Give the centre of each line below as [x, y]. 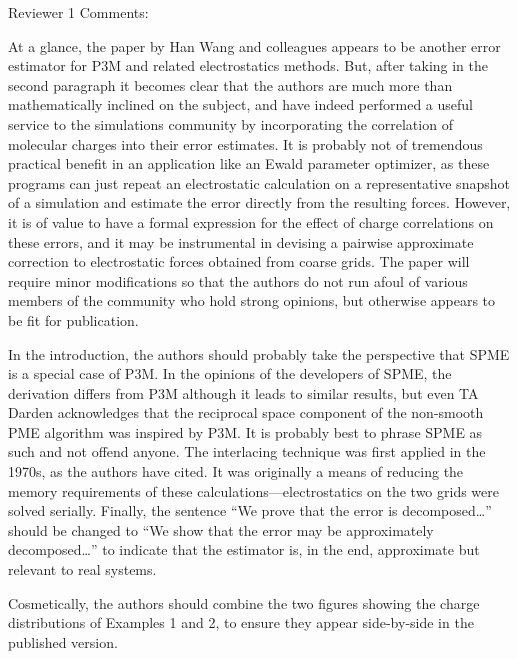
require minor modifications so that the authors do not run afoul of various [238, 280]
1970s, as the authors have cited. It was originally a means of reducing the [236, 471]
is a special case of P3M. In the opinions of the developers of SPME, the [230, 373]
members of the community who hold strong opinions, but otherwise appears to [252, 300]
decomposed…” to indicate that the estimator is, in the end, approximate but [244, 549]
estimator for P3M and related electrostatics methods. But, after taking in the [248, 65]
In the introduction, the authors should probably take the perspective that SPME [259, 353]
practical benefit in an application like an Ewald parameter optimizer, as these [249, 163]
